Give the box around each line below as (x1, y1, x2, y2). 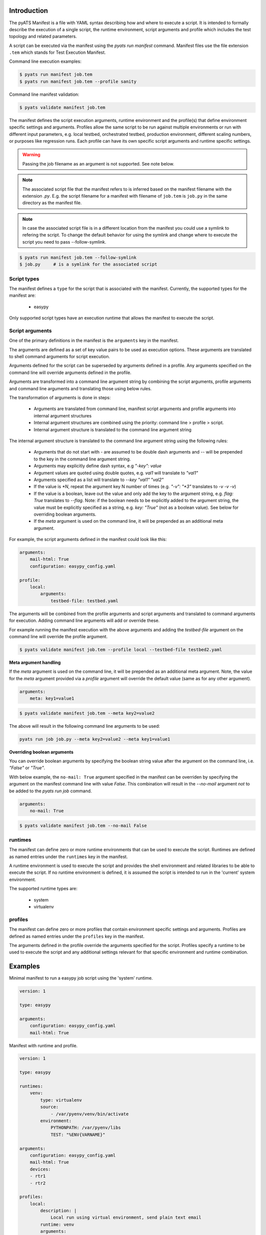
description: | (40, 1208, 77, 1214)
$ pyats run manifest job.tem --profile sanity (19, 79, 136, 84)
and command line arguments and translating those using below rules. (9, 385, 152, 391)
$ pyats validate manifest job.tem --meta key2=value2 (19, 710, 155, 716)
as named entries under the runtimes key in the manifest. (9, 854, 128, 860)
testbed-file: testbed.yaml (50, 598, 118, 604)
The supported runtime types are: (9, 886, 78, 892)
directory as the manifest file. (22, 200, 82, 206)
